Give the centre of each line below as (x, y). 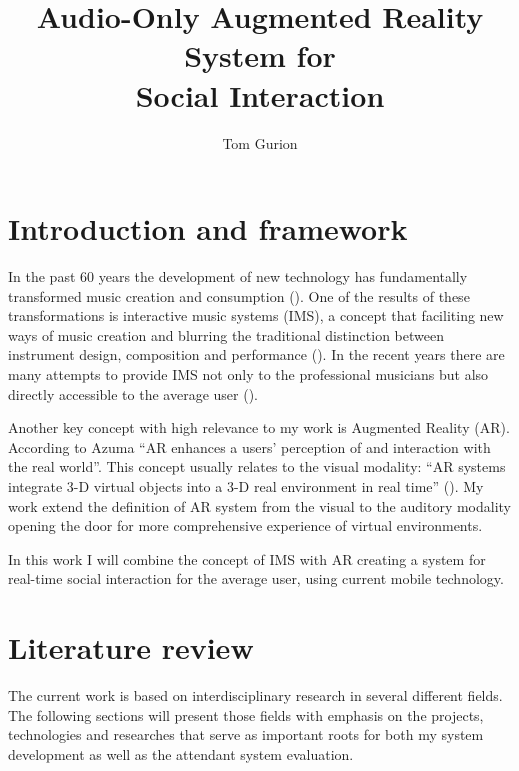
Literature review (131, 647)
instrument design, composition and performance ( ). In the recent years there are (256, 354)
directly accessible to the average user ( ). (133, 393)
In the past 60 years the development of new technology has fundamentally (238, 276)
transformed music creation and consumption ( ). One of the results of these (239, 295)
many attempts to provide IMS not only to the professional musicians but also (248, 374)
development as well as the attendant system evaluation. (181, 753)
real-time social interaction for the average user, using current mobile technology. (256, 578)
